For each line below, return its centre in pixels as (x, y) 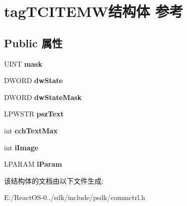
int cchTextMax (31, 130)
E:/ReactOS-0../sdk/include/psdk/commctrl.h (75, 197)
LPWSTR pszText (34, 114)
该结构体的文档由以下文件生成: (54, 180)
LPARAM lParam (33, 164)
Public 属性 (33, 43)
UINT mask (23, 63)
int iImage (21, 147)
